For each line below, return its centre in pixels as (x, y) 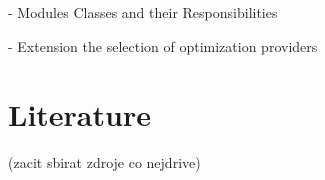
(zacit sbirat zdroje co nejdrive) (104, 162)
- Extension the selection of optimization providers (163, 45)
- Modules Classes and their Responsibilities (143, 12)
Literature (79, 114)
